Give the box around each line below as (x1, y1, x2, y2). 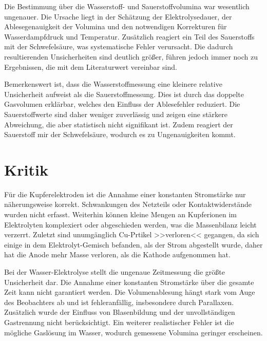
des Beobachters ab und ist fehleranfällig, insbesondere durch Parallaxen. (4, 296, 234, 307)
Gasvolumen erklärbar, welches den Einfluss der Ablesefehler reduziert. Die (4, 99, 240, 109)
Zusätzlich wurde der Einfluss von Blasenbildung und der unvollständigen (4, 307, 235, 317)
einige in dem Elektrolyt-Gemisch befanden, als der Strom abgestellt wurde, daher (4, 239, 263, 250)
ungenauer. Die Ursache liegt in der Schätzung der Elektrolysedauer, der (4, 11, 232, 22)
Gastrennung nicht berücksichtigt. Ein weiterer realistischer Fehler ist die (4, 316, 234, 327)
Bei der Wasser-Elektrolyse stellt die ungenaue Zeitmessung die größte (4, 267, 225, 277)
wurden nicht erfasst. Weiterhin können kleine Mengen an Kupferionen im (4, 209, 237, 220)
